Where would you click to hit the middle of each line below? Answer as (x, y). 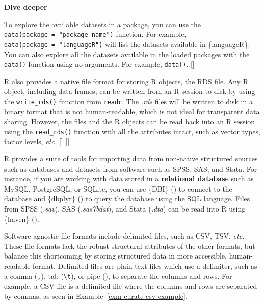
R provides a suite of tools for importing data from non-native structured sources (131, 159)
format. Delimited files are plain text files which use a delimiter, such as (145, 265)
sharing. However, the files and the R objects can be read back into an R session (130, 121)
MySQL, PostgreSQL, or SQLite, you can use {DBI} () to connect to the (118, 188)
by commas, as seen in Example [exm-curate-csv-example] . (96, 296)
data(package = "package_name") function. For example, (95, 34)
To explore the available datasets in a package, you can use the (103, 24)
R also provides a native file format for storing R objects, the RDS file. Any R (126, 81)
